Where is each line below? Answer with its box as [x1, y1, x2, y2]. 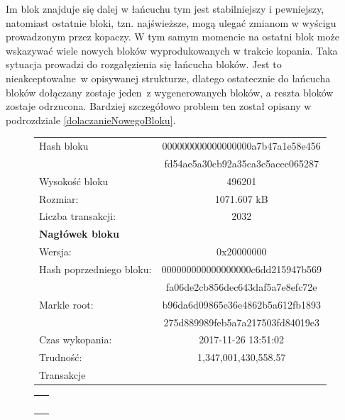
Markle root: [39, 297, 94, 311]
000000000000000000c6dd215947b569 [161, 262, 322, 276]
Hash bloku [39, 138, 89, 153]
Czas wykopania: [39, 332, 112, 347]
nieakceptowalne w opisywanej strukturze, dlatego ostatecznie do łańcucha [6, 70, 331, 85]
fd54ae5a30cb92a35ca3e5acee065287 [164, 155, 319, 170]
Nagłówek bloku [39, 226, 119, 241]
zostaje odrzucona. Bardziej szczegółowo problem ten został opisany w [6, 99, 312, 114]
